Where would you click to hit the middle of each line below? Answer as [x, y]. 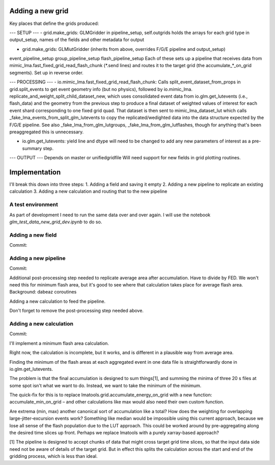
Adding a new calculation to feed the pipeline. [58, 301]
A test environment [34, 205]
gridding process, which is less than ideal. [53, 456]
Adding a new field [33, 235]
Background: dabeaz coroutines [43, 292]
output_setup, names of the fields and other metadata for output [77, 40]
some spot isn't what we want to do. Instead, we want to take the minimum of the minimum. [105, 385]
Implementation [35, 172]
